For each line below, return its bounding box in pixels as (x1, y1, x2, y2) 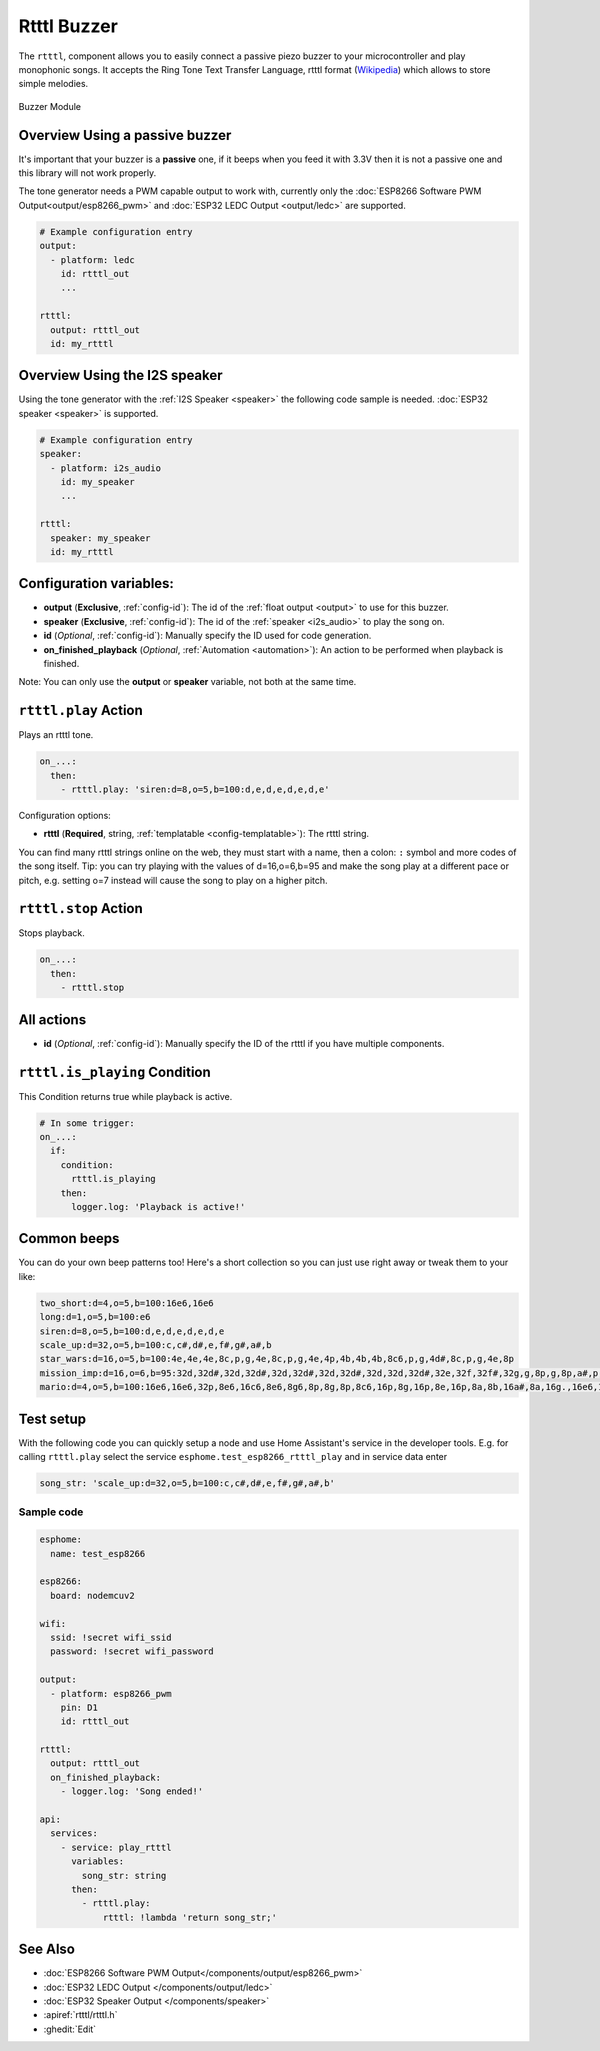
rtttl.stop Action (18, 900, 144, 917)
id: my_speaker (60, 476, 135, 487)
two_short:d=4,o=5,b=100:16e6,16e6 (39, 1297, 214, 1309)
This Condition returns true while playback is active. (18, 1090, 233, 1102)
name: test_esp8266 (50, 1548, 146, 1559)
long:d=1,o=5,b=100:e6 (39, 1311, 151, 1323)
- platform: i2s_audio (50, 462, 162, 474)
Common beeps (18, 1230, 120, 1247)
